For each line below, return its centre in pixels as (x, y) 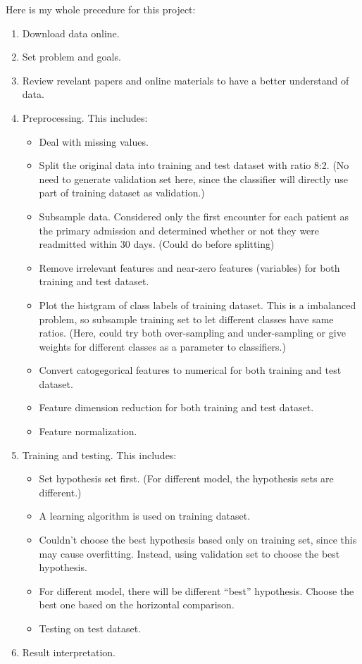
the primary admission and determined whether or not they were (179, 230)
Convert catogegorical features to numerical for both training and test (190, 370)
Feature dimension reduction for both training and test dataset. (176, 407)
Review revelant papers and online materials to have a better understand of (186, 80)
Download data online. (71, 33)
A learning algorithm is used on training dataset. (145, 516)
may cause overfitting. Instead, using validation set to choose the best (189, 553)
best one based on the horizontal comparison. (137, 605)
